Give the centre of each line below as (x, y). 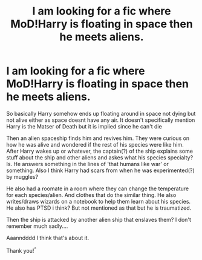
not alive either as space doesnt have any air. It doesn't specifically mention (101, 120)
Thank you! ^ (21, 250)
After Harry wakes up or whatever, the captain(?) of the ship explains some (100, 151)
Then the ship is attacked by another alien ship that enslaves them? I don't (99, 219)
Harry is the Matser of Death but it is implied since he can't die (84, 126)
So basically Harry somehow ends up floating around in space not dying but (101, 113)
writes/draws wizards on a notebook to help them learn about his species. (99, 201)
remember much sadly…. (37, 226)
